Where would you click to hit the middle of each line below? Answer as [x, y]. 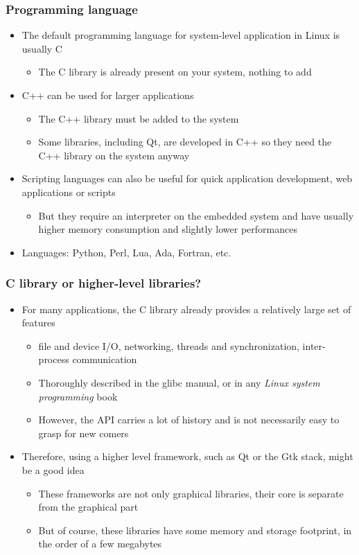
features [38, 323]
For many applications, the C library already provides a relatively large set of [186, 309]
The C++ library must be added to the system [139, 118]
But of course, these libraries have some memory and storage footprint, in [195, 530]
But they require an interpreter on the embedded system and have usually [196, 215]
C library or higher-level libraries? [104, 283]
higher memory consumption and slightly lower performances [168, 229]
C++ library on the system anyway [114, 155]
